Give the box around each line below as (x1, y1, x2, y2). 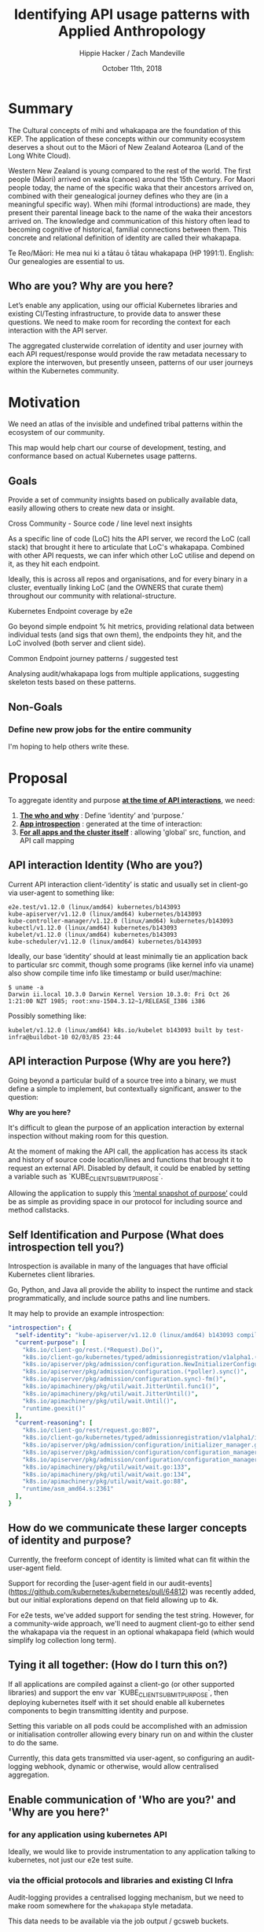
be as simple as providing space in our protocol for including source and (8, 1197, 243, 1206)
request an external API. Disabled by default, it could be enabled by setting (8, 1163, 251, 1172)
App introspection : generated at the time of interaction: (19, 819, 203, 828)
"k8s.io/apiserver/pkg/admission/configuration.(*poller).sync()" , (22, 1368, 247, 1376)
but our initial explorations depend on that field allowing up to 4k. (8, 1595, 218, 1604)
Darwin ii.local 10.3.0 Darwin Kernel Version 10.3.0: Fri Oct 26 (8, 990, 230, 998)
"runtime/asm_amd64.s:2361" (22, 1485, 114, 1493)
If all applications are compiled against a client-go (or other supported (8, 1679, 235, 1689)
